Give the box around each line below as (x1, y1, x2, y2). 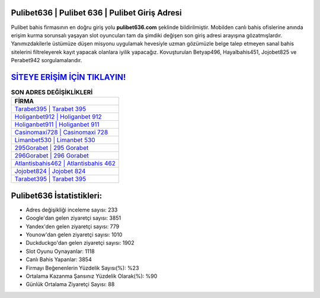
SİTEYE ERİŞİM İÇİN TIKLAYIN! (11, 72, 126, 82)
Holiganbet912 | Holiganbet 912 (14, 113, 102, 121)
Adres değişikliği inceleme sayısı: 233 (25, 206, 118, 213)
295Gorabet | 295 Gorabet (14, 144, 89, 152)
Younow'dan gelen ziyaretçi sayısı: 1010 (25, 231, 123, 238)
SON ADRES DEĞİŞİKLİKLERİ (11, 88, 93, 97)
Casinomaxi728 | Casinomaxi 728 (14, 128, 108, 136)
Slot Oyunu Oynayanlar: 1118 (25, 248, 95, 255)
